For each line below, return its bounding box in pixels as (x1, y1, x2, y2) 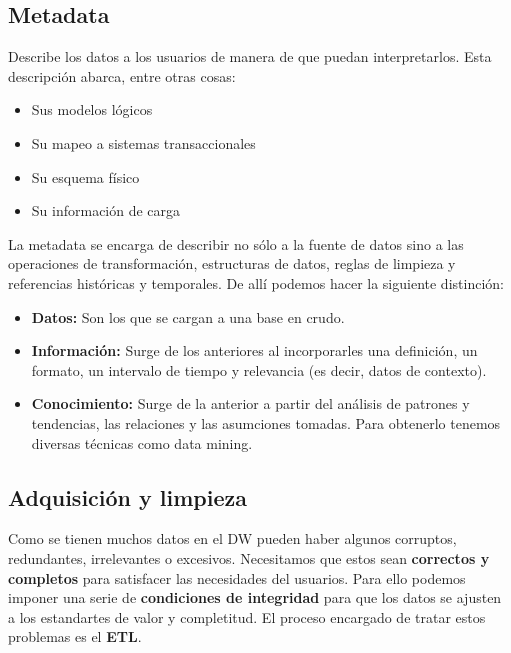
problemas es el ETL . (8, 626, 142, 647)
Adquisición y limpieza (8, 481, 248, 512)
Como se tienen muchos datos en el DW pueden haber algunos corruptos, (8, 528, 457, 549)
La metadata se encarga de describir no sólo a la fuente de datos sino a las (8, 233, 464, 254)
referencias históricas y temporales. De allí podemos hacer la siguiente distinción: (8, 272, 504, 293)
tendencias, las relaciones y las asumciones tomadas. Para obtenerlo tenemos (31, 412, 501, 433)
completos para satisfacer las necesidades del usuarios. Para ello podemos (8, 567, 466, 588)
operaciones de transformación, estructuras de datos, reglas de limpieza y (8, 253, 456, 274)
